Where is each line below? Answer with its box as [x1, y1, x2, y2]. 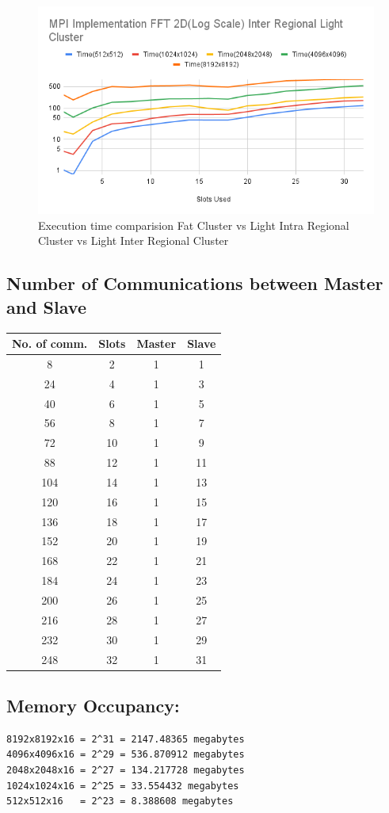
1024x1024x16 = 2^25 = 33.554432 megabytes [6, 780, 239, 792]
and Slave [6, 294, 86, 319]
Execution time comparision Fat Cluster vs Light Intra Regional [38, 216, 349, 233]
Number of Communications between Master [6, 271, 383, 296]
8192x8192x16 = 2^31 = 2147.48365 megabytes [6, 733, 245, 745]
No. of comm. [12, 335, 88, 352]
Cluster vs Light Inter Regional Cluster [38, 232, 229, 249]
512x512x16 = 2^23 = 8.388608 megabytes [6, 796, 234, 807]
